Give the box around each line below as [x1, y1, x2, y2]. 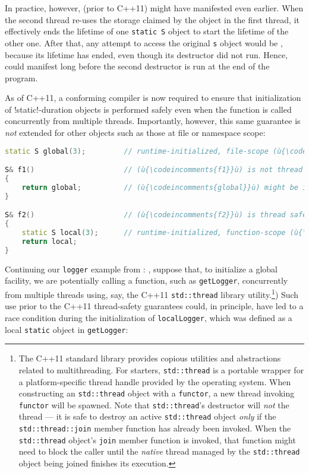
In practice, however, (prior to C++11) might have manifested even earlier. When [5, 2, 304, 14]
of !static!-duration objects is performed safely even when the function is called [5, 103, 292, 115]
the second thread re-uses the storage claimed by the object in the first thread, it [5, 13, 299, 26]
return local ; [21, 237, 77, 246]
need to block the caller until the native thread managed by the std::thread [18, 445, 300, 458]
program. [5, 71, 38, 84]
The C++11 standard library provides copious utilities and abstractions [18, 352, 281, 364]
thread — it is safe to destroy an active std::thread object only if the [18, 410, 276, 423]
